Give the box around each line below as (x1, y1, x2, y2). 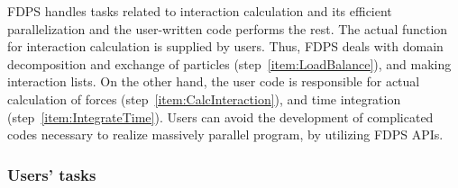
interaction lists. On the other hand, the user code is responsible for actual (7, 72, 420, 91)
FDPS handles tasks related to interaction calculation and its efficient (7, 2, 392, 20)
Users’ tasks (7, 163, 96, 185)
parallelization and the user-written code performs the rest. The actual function (7, 19, 448, 38)
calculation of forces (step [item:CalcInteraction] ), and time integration (7, 89, 401, 108)
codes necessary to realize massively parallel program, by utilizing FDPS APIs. (7, 125, 444, 144)
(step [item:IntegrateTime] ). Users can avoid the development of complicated (7, 107, 434, 126)
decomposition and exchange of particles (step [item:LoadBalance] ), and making (7, 54, 452, 73)
